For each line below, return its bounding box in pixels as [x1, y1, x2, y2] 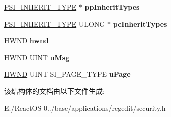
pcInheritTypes [113, 18, 167, 29]
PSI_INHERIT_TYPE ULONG [4, 18, 105, 29]
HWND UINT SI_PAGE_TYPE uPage [4, 69, 131, 79]
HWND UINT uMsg [4, 52, 70, 62]
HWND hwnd [4, 35, 49, 46]
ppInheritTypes [84, 2, 140, 12]
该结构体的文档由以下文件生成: [4, 85, 105, 96]
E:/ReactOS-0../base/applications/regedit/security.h [4, 102, 166, 113]
